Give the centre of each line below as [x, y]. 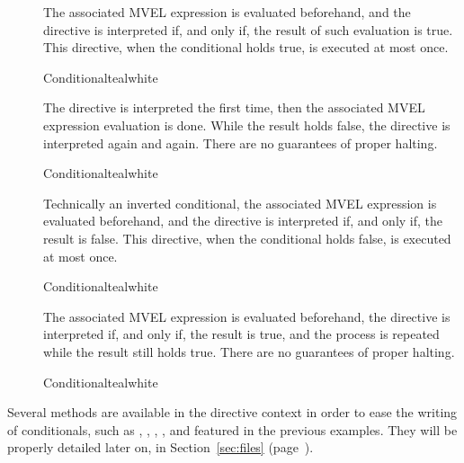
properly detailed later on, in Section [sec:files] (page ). [161, 447]
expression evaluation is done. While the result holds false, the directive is [247, 125]
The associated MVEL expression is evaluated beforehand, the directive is [247, 316]
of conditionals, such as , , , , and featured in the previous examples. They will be [232, 429]
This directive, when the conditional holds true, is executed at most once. [246, 47]
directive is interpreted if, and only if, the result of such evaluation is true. [248, 29]
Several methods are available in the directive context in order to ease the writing [232, 412]
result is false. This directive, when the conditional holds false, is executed [247, 238]
